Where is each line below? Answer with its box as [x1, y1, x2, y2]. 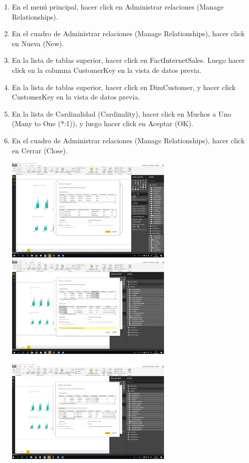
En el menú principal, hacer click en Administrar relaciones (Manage [12, 2, 224, 12]
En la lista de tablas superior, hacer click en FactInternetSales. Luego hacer [12, 55, 245, 65]
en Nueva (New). [12, 38, 64, 48]
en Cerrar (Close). [12, 145, 68, 155]
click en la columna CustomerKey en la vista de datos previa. [12, 64, 202, 75]
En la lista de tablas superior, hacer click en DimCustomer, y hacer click [12, 81, 236, 92]
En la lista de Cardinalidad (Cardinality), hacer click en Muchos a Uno [12, 108, 231, 119]
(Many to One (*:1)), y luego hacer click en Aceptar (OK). [12, 118, 193, 129]
